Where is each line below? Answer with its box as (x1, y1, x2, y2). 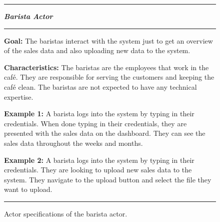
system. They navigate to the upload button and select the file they (4, 174, 211, 184)
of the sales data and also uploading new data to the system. (4, 45, 190, 56)
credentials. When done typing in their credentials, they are (4, 118, 187, 128)
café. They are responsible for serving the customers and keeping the (4, 72, 214, 82)
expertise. (4, 91, 33, 102)
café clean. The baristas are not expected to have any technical (4, 81, 197, 92)
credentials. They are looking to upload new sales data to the (4, 164, 192, 175)
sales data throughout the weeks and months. (4, 137, 143, 148)
